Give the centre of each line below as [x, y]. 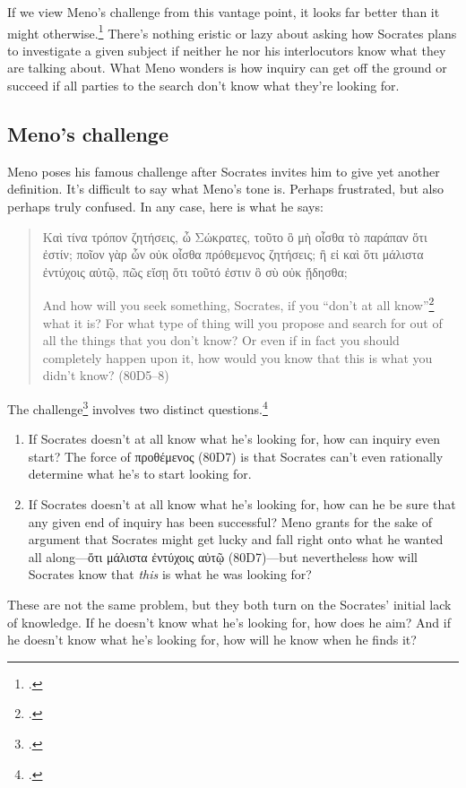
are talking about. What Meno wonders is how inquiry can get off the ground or [227, 68]
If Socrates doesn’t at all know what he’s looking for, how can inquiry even [234, 439]
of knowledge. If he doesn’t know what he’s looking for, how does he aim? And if [229, 622]
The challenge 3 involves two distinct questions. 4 [138, 407]
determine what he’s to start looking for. [140, 474]
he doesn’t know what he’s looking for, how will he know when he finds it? [212, 640]
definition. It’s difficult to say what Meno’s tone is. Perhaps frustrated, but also [225, 189]
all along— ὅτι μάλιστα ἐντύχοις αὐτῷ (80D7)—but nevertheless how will [223, 556]
